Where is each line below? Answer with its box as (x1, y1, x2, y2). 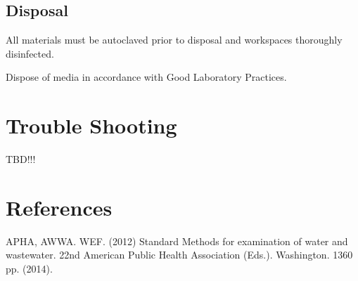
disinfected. (6, 46, 54, 60)
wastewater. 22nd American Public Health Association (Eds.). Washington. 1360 (6, 247, 353, 262)
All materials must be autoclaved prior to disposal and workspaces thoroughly (6, 32, 343, 47)
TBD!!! (6, 152, 36, 166)
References (6, 192, 113, 221)
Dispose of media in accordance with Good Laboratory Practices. (6, 70, 287, 84)
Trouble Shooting (6, 111, 177, 140)
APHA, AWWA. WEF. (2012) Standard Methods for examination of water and (6, 233, 348, 248)
